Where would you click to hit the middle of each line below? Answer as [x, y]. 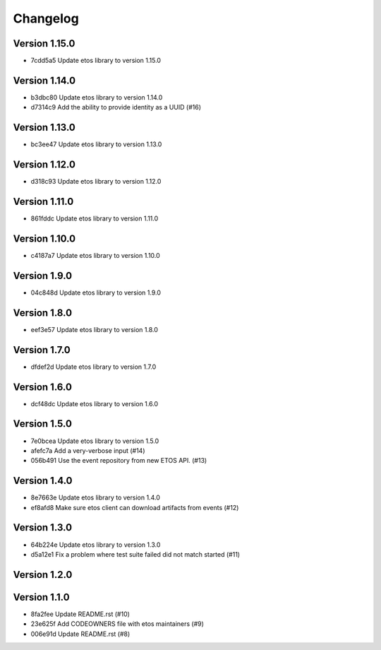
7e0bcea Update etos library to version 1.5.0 [95, 441]
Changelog [46, 18]
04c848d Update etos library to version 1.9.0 [96, 292]
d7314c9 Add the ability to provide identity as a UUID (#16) [116, 107]
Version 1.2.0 [43, 575]
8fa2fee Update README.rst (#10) [80, 614]
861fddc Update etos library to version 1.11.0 [95, 218]
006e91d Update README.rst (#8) [80, 634]
